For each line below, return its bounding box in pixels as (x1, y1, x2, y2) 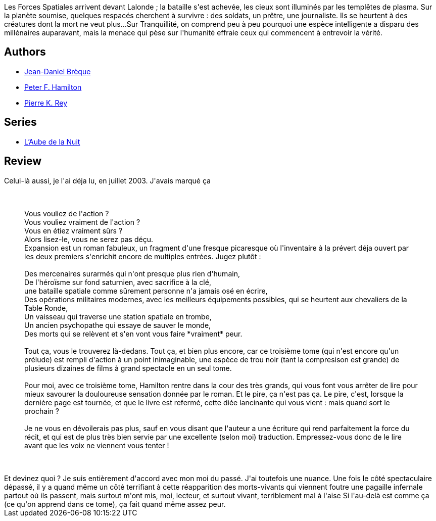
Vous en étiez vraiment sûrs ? (24, 226, 123, 235)
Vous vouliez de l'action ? (24, 209, 109, 218)
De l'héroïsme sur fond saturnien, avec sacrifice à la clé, (24, 277, 211, 287)
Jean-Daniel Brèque (24, 67, 91, 76)
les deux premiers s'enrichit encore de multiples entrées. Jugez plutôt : (24, 252, 261, 261)
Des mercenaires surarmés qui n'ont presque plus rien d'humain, (24, 269, 240, 278)
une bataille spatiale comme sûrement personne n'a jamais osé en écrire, (24, 286, 268, 295)
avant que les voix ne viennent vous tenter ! (24, 441, 169, 450)
